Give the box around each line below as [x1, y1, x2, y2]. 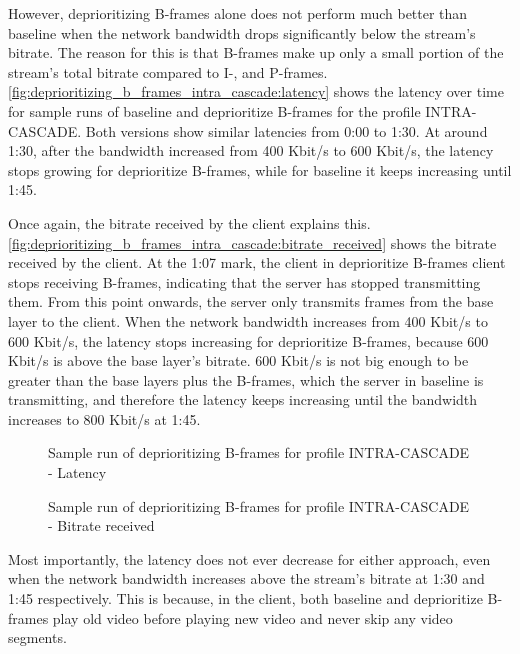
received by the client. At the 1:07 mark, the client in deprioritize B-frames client [8, 252, 506, 273]
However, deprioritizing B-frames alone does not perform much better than [8, 3, 468, 23]
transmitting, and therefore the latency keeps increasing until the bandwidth [8, 389, 478, 410]
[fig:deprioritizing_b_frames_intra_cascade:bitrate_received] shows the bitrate [8, 232, 497, 253]
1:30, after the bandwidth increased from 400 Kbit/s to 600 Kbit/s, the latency [8, 140, 494, 161]
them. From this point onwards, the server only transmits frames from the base [8, 291, 494, 312]
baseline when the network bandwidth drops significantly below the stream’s [8, 22, 476, 43]
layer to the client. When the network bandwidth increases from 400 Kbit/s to [8, 310, 488, 331]
